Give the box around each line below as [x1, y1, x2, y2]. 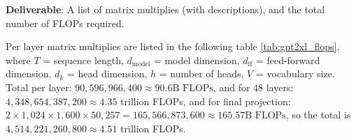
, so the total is [285, 107, 351, 122]
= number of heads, [159, 66, 244, 81]
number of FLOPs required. [6, 15, 124, 30]
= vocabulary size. [255, 66, 335, 81]
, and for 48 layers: [213, 79, 294, 94]
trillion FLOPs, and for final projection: [120, 93, 291, 108]
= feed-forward [255, 52, 320, 67]
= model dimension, [153, 52, 240, 67]
